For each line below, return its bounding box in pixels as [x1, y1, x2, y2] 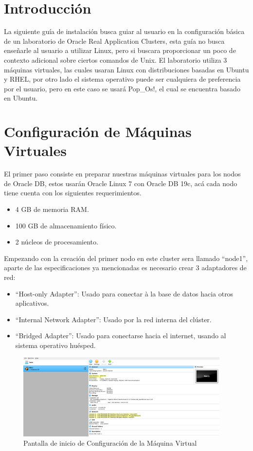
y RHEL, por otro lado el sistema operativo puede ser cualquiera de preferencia [4, 74, 241, 84]
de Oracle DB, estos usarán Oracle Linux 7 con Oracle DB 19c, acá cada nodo [4, 178, 237, 188]
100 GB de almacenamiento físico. [15, 220, 117, 230]
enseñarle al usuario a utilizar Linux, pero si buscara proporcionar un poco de [4, 45, 236, 55]
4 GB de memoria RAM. [15, 204, 89, 214]
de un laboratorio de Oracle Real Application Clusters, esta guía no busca [4, 35, 225, 46]
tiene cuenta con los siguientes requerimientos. [4, 188, 142, 198]
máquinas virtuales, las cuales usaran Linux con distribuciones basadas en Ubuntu [4, 64, 249, 74]
